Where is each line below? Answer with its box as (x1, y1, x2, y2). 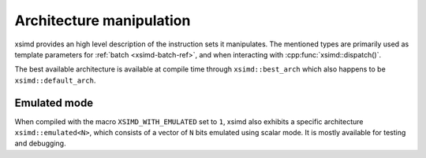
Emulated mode (14, 96, 94, 109)
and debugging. (14, 138, 66, 149)
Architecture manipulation (14, 12, 191, 29)
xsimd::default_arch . (14, 75, 96, 85)
